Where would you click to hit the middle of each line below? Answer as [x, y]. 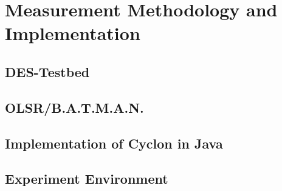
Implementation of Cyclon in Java [114, 143]
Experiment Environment [87, 179]
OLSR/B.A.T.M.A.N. [74, 107]
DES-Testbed [47, 71]
